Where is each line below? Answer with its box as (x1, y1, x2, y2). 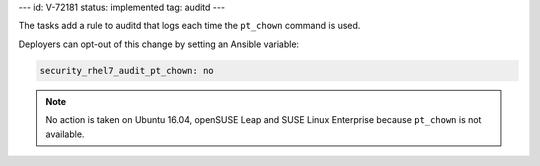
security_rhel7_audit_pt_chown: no (39, 65, 214, 76)
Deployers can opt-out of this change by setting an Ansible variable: (18, 38, 300, 50)
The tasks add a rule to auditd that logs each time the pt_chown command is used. (18, 20, 361, 32)
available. (45, 128, 85, 140)
